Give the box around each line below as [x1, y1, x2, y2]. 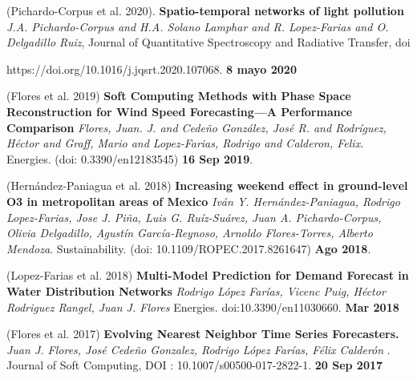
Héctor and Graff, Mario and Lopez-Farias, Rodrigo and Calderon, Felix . [6, 135, 364, 151]
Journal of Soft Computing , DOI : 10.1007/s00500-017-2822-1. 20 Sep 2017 [6, 357, 383, 373]
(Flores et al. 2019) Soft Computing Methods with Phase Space [6, 87, 351, 104]
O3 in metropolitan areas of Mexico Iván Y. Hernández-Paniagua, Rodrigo [6, 192, 400, 209]
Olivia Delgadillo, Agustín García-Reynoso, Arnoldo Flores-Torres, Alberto [6, 224, 373, 241]
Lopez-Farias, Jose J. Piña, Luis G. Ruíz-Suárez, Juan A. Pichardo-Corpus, [6, 208, 382, 225]
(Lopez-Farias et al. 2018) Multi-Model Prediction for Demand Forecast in [6, 267, 409, 284]
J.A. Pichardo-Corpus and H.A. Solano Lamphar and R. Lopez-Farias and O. [6, 18, 389, 34]
